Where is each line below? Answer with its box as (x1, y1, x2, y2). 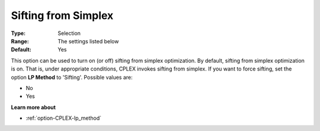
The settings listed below (57, 37, 119, 44)
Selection (57, 30, 81, 37)
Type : (11, 30, 26, 37)
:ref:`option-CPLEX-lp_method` (25, 114, 102, 122)
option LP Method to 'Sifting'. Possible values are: (11, 74, 133, 81)
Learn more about (11, 104, 56, 111)
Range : (11, 37, 29, 44)
